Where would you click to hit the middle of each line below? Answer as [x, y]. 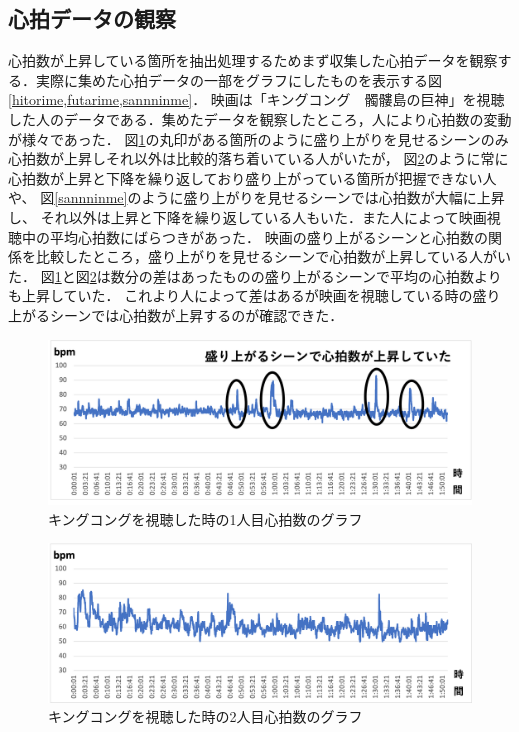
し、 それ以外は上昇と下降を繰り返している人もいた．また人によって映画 [247, 216]
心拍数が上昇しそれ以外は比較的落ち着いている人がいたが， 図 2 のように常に [258, 158]
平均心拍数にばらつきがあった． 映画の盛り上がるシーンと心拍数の [268, 236]
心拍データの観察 [92, 18]
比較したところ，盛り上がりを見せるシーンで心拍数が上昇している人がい [273, 256]
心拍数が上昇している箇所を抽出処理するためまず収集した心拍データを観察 [253, 60]
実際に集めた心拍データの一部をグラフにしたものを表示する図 [238, 79]
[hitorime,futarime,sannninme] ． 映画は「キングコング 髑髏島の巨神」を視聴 [256, 99]
